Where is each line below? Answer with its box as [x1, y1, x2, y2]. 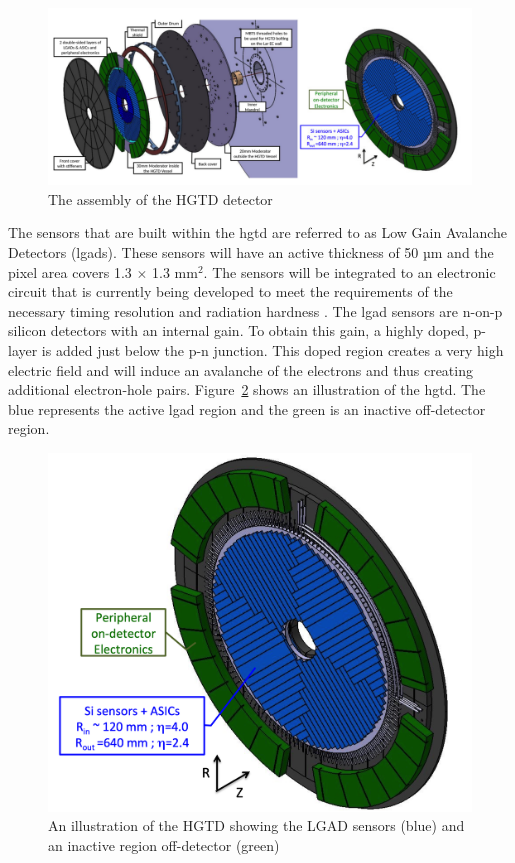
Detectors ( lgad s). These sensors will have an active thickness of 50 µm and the [8, 242, 494, 262]
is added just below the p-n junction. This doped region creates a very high [41, 339, 504, 360]
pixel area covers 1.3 [8, 261, 132, 282]
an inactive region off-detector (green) [48, 835, 280, 856]
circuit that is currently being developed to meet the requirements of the [8, 281, 453, 302]
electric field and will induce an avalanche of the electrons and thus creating [8, 359, 473, 380]
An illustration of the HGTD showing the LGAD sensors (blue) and [48, 815, 465, 836]
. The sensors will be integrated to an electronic [203, 261, 496, 282]
